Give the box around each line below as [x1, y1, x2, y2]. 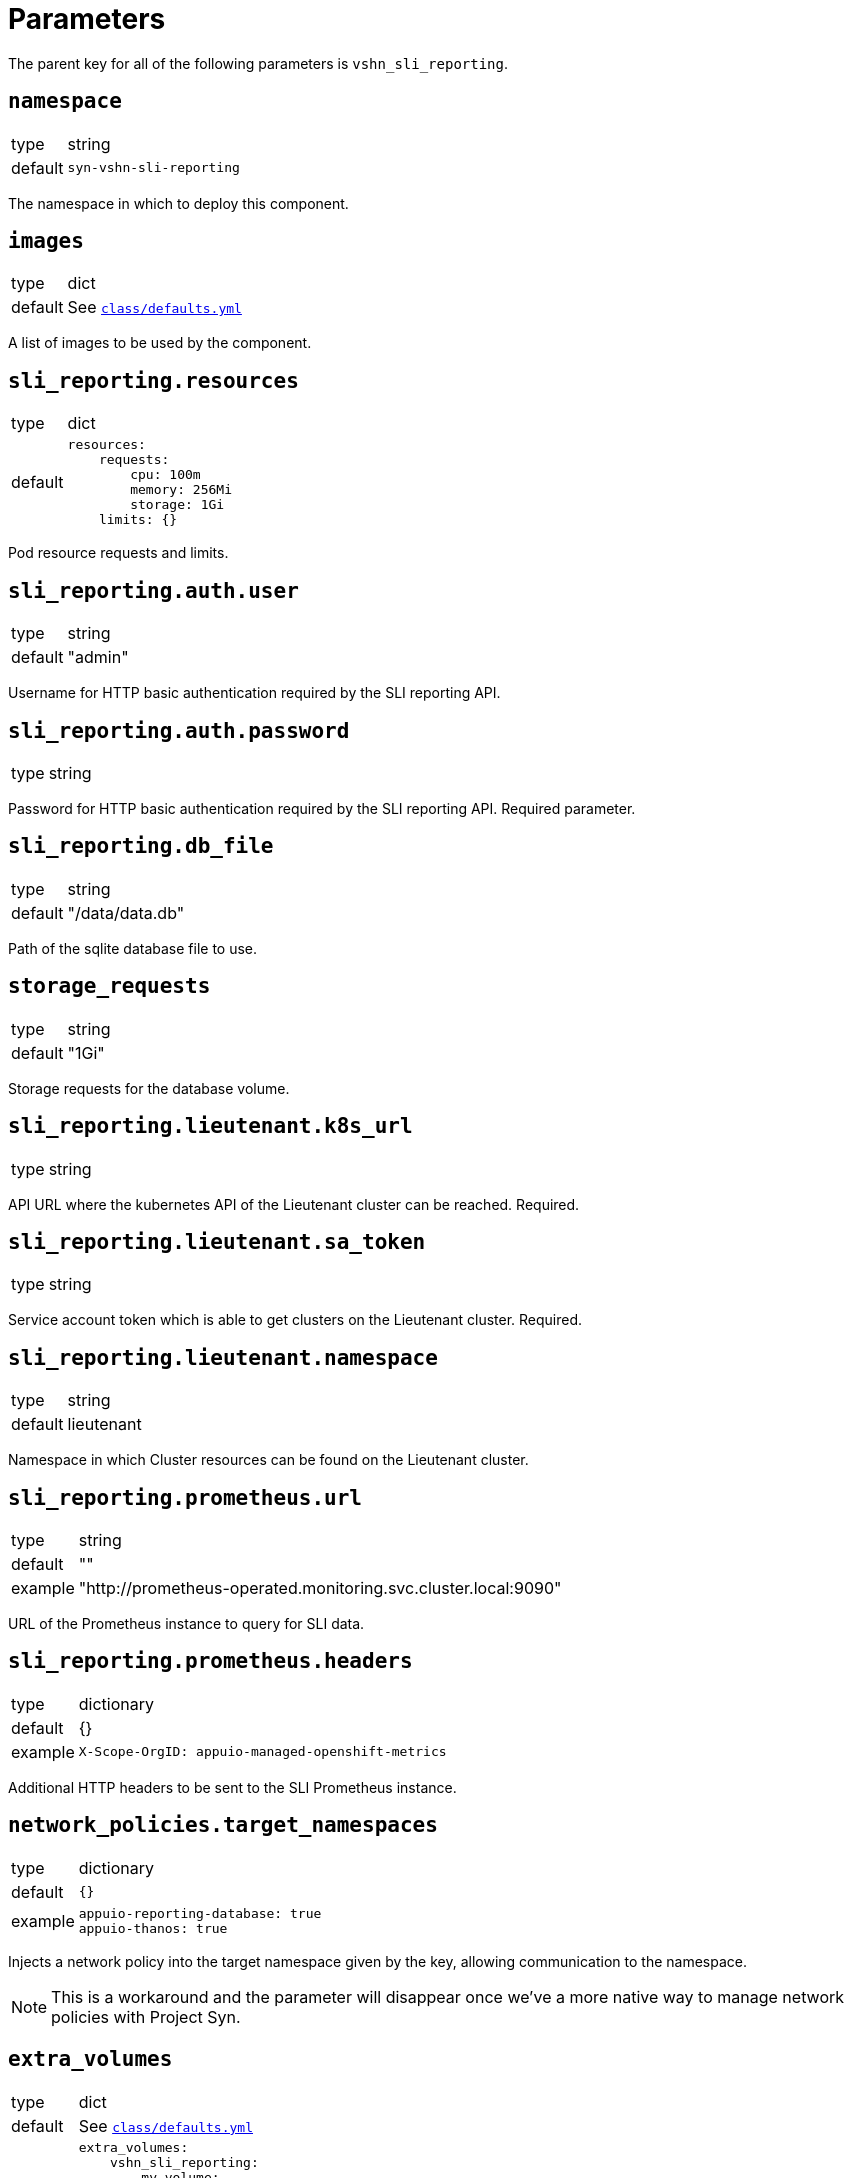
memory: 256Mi [130, 482, 232, 498]
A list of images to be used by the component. [8, 334, 312, 352]
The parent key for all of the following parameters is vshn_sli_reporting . [8, 54, 509, 72]
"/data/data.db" [67, 902, 185, 923]
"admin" [67, 647, 129, 668]
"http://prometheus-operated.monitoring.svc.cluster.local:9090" [78, 1578, 562, 1599]
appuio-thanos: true [78, 1920, 228, 1936]
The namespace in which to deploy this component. [8, 194, 349, 212]
